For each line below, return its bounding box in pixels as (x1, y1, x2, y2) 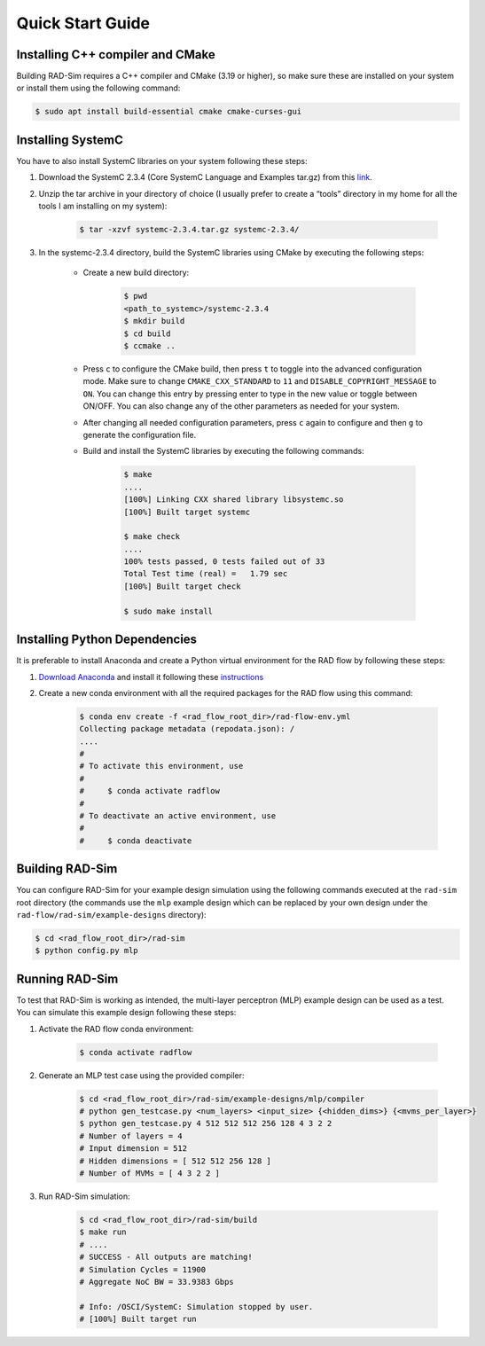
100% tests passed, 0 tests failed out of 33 (123, 557, 325, 567)
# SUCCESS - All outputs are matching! (79, 1252, 253, 1263)
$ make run (79, 1227, 127, 1237)
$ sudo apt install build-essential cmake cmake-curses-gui (35, 106, 302, 117)
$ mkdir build (123, 316, 185, 326)
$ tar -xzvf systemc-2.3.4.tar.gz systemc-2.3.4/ (79, 224, 300, 235)
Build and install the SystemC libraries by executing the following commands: (82, 446, 364, 457)
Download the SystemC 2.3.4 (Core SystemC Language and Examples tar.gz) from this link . (38, 172, 372, 183)
